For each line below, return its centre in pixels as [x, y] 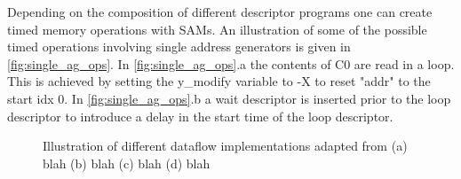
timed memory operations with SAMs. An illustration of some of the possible [217, 29]
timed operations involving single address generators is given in [179, 47]
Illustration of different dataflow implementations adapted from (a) [225, 146]
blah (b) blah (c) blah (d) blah [127, 163]
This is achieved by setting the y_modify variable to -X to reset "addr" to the [219, 81]
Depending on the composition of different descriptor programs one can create [220, 12]
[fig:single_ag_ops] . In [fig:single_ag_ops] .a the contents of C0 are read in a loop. [231, 63]
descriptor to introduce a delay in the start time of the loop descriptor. [200, 116]
